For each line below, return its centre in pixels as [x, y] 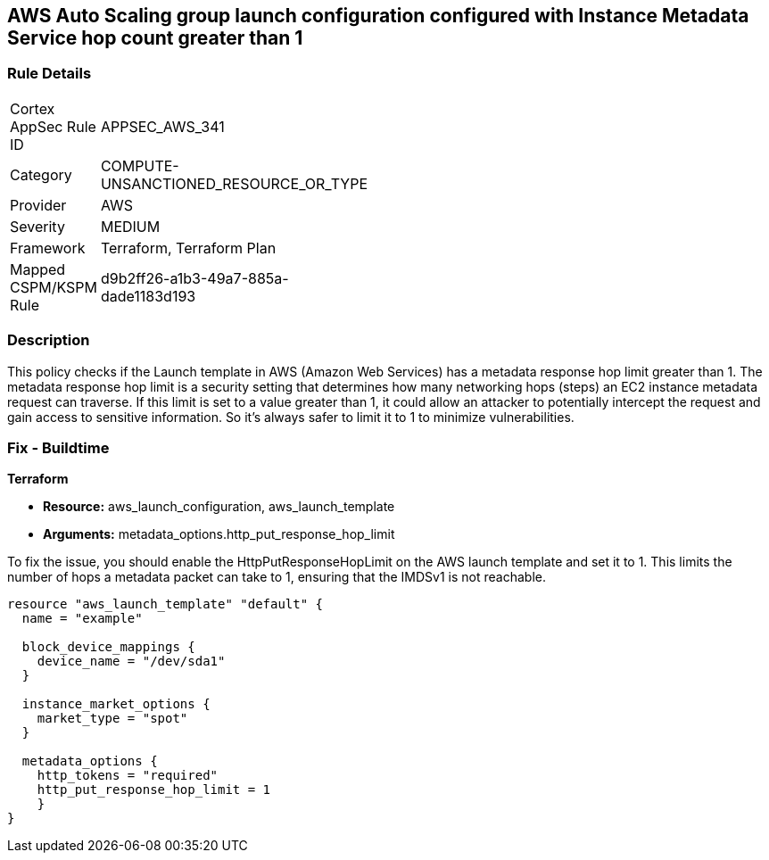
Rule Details [50, 74]
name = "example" [82, 619]
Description [49, 340]
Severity [37, 226]
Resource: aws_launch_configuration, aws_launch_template [219, 507]
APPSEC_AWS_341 [162, 126]
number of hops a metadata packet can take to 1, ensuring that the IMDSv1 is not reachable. [277, 577]
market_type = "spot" [112, 719]
